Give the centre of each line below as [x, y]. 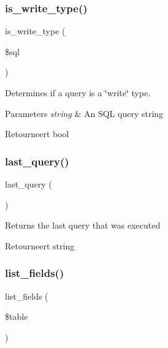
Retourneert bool [37, 134]
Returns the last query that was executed [83, 225]
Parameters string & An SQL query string [84, 113]
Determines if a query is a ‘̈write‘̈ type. [78, 93]
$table [17, 316]
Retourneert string [40, 245]
